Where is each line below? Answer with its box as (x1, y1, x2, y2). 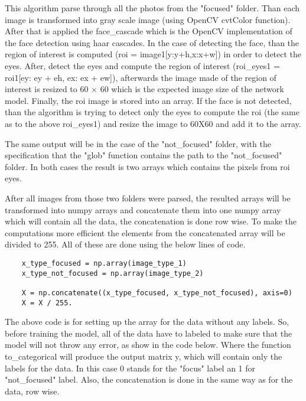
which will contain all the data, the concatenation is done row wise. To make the (5, 215, 297, 227)
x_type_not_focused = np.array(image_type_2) (21, 269, 204, 278)
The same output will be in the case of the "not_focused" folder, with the (5, 137, 271, 149)
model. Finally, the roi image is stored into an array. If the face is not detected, (5, 94, 292, 106)
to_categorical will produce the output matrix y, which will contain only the (5, 350, 282, 362)
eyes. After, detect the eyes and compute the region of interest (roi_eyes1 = (5, 59, 280, 71)
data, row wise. (5, 384, 60, 397)
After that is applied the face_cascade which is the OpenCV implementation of (5, 25, 292, 37)
